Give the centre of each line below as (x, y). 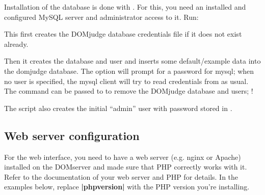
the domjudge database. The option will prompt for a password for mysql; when (129, 71)
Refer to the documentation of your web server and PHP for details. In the (121, 176)
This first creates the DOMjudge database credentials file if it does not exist (123, 34)
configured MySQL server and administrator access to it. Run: (101, 17)
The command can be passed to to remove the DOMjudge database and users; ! (129, 91)
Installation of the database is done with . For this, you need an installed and (125, 7)
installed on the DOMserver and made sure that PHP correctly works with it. (126, 167)
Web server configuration (72, 135)
